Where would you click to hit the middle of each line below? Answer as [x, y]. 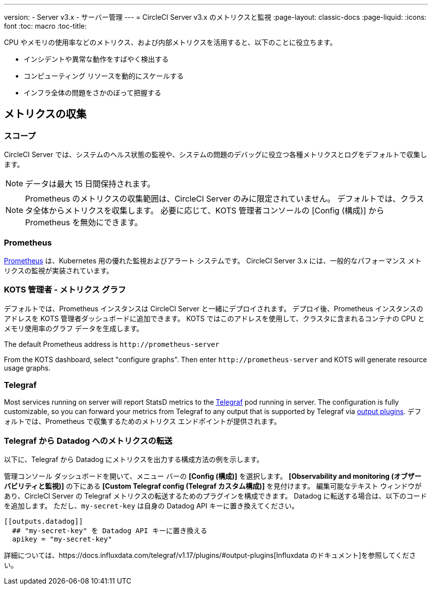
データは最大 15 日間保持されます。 [90, 184]
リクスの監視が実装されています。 [59, 270]
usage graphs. [27, 368]
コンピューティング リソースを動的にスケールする [104, 76]
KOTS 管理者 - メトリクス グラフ [65, 290]
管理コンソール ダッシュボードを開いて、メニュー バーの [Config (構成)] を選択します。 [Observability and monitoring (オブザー [213, 476]
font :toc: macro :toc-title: [45, 26]
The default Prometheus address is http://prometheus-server [112, 344]
